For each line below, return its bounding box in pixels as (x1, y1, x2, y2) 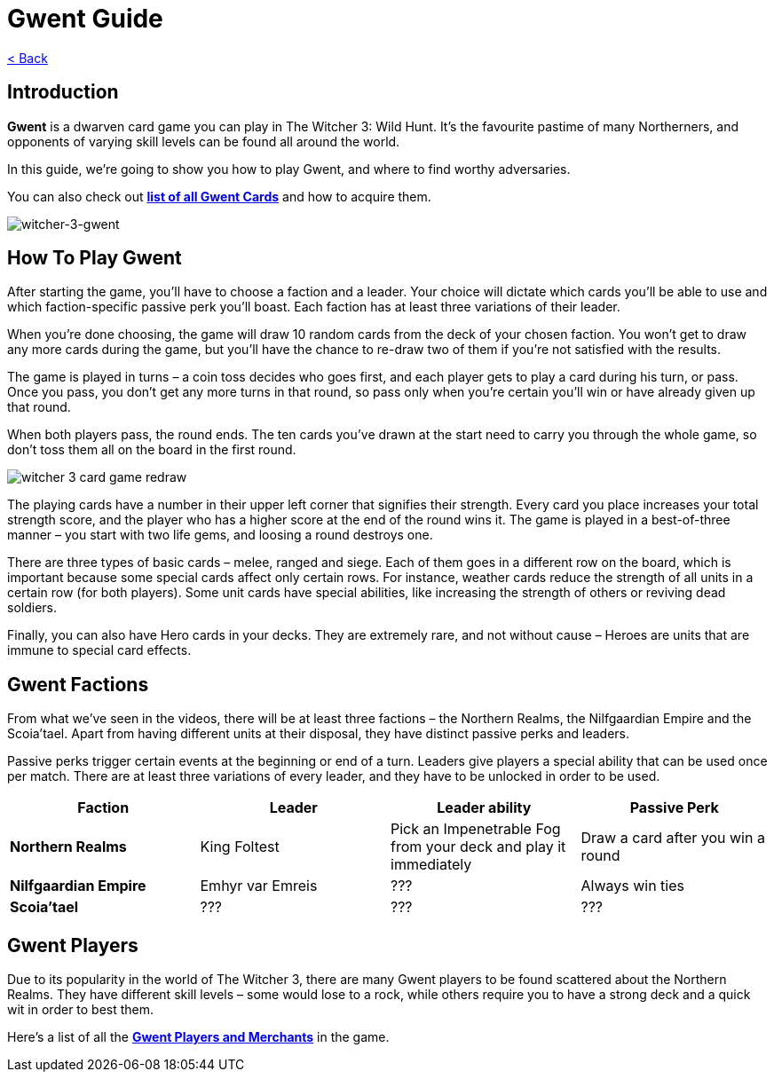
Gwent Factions (7, 673, 149, 696)
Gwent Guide (7, 4, 163, 34)
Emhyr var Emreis (200, 877, 318, 895)
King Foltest (200, 838, 280, 856)
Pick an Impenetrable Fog (391, 820, 561, 839)
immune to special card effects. (7, 642, 192, 658)
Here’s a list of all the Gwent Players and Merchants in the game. (7, 1029, 390, 1045)
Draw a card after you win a (580, 829, 765, 847)
